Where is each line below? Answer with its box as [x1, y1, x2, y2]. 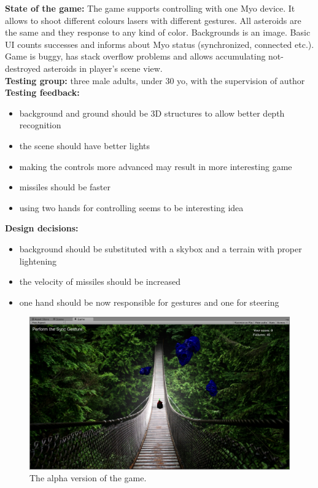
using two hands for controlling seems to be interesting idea [19, 201, 244, 214]
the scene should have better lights [19, 139, 150, 152]
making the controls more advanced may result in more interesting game [19, 160, 292, 172]
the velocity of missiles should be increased [19, 275, 180, 288]
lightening [19, 254, 57, 267]
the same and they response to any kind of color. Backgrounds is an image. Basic [5, 26, 311, 39]
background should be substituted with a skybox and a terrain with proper [19, 242, 302, 255]
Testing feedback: [5, 86, 80, 99]
